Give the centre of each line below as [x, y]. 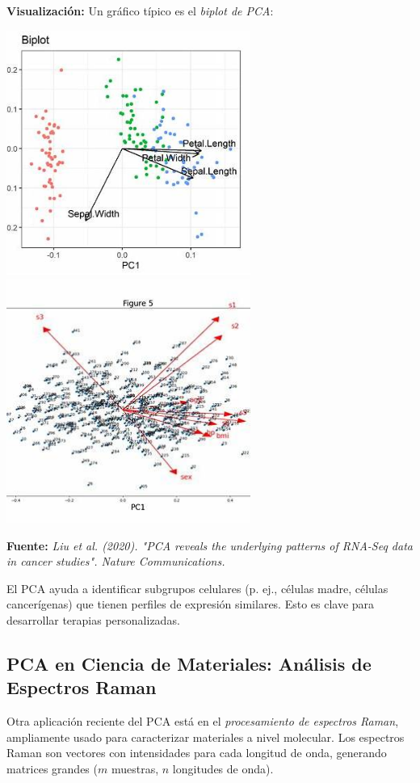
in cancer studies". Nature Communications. [116, 561]
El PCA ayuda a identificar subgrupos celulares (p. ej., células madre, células [197, 588]
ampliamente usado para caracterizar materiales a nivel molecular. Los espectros [206, 737]
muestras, [135, 768]
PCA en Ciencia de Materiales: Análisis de [189, 663]
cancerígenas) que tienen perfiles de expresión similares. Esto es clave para [191, 604]
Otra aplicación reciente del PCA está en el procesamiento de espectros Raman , [203, 721]
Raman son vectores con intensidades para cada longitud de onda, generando [197, 753]
